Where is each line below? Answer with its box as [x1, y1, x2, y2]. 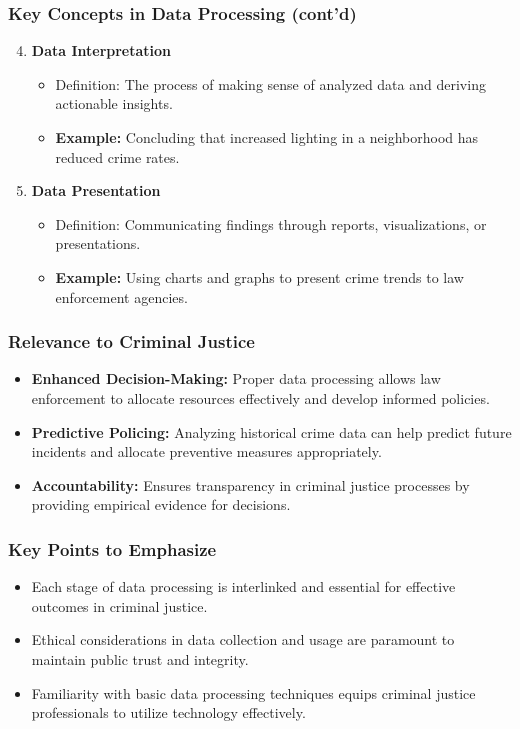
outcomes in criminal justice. [31, 595, 208, 616]
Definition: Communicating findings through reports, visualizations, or [55, 213, 487, 234]
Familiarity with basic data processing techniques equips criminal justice [31, 682, 476, 703]
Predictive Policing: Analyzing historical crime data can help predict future [31, 421, 512, 442]
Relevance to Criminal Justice [8, 329, 255, 354]
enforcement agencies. [55, 286, 188, 307]
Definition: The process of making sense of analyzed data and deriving [55, 73, 486, 94]
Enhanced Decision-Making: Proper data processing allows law [31, 368, 441, 389]
